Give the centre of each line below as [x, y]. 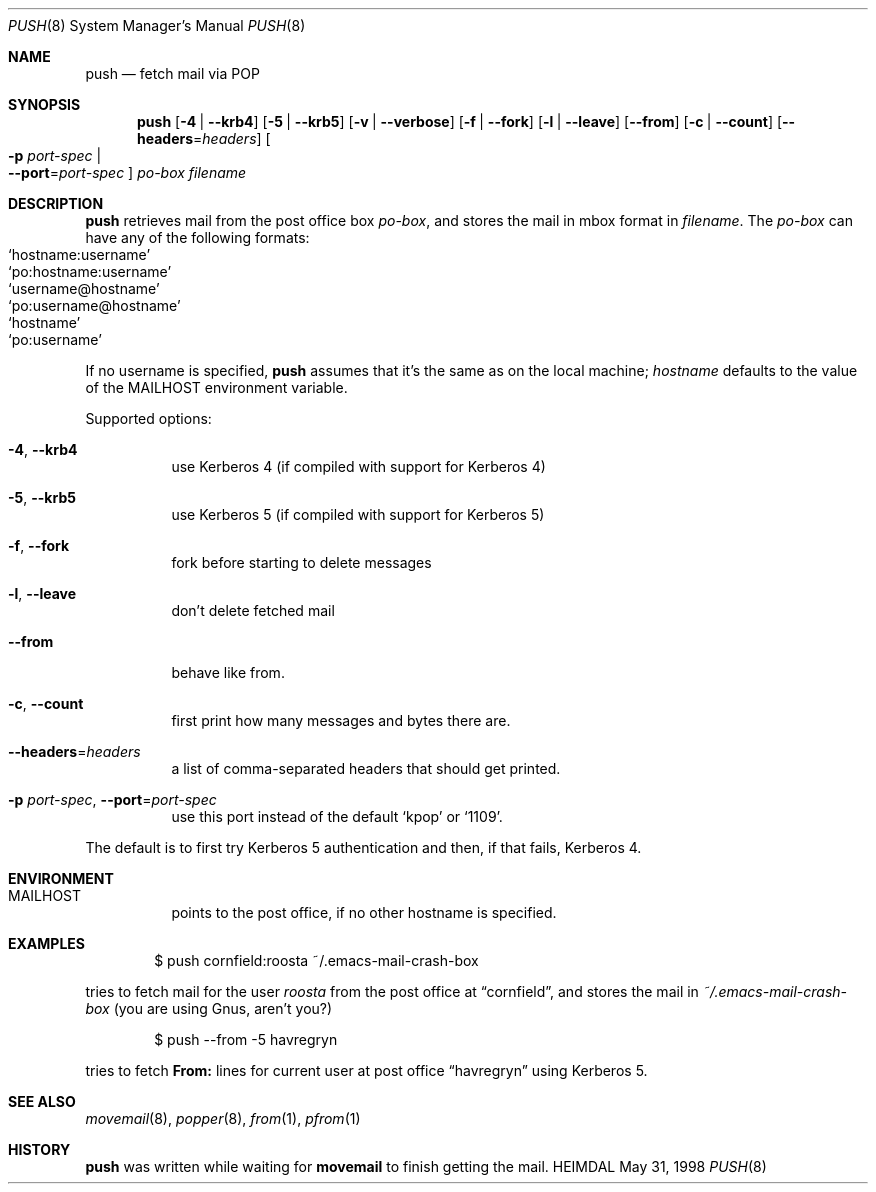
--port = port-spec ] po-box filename [127, 172]
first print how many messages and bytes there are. [341, 720]
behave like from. [228, 672]
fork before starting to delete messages [301, 562]
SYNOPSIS [44, 104]
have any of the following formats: [197, 237]
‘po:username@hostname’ [94, 305]
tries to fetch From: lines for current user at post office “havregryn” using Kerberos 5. [366, 1070]
